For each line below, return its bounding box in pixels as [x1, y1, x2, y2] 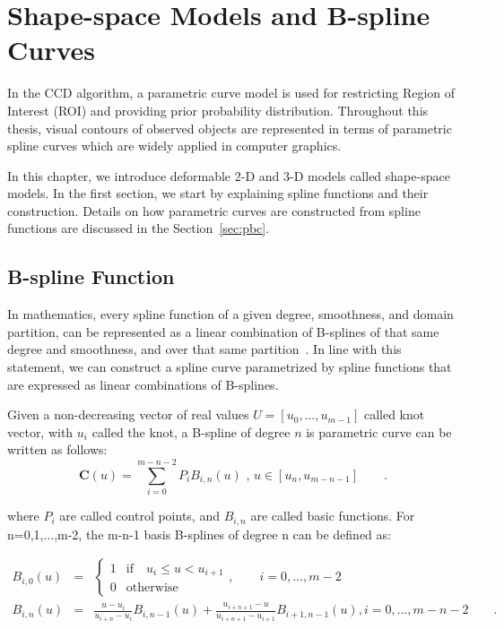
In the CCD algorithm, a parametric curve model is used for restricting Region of [7, 83, 456, 102]
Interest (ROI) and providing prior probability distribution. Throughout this [7, 100, 429, 119]
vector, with [7, 422, 74, 441]
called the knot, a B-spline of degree [91, 422, 291, 441]
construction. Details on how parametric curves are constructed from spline [7, 201, 421, 220]
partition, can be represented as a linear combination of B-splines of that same [7, 322, 439, 340]
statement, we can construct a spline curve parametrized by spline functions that [7, 358, 452, 376]
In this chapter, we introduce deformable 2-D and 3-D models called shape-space [7, 166, 450, 185]
